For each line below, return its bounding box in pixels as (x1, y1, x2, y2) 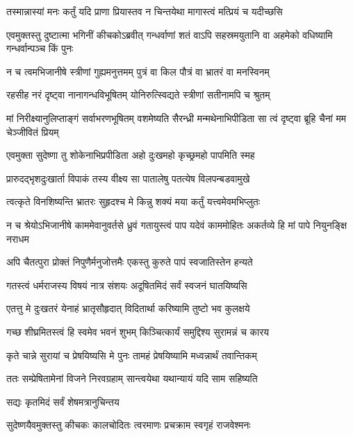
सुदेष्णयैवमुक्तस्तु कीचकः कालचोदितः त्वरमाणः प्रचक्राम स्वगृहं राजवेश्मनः (6, 418, 251, 432)
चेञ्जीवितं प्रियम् (6, 124, 59, 139)
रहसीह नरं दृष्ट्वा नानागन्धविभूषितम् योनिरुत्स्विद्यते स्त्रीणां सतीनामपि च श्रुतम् (6, 87, 270, 102)
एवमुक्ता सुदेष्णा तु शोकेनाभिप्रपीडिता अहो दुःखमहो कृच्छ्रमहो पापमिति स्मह (6, 148, 255, 162)
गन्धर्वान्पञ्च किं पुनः (6, 41, 74, 55)
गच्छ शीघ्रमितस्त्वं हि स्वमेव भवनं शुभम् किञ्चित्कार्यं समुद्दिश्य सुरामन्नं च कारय (6, 324, 270, 339)
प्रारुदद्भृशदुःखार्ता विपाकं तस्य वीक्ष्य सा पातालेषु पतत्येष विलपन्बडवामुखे (6, 171, 250, 185)
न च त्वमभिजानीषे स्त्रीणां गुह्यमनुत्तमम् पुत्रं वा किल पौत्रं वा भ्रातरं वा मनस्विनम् (6, 64, 270, 78)
